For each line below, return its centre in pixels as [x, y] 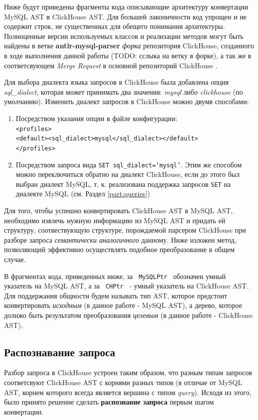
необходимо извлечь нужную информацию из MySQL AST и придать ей [115, 220]
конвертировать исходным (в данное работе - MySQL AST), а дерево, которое [123, 305]
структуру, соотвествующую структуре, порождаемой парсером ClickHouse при [125, 230]
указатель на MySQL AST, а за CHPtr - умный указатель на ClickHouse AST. [127, 286]
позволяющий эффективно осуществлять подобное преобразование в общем [120, 249]
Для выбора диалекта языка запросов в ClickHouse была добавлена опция [117, 82]
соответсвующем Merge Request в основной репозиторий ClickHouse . [111, 65]
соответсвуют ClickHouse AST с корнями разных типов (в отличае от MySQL [123, 382]
